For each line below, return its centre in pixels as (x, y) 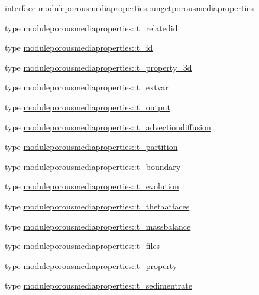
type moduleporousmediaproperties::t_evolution (92, 186)
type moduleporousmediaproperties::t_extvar (87, 87)
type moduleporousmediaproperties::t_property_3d (98, 67)
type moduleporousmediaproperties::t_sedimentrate (98, 285)
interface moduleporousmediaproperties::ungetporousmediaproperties (129, 8)
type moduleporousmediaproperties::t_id (79, 47)
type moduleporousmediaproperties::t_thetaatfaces (97, 206)
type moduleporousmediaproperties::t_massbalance (98, 226)
